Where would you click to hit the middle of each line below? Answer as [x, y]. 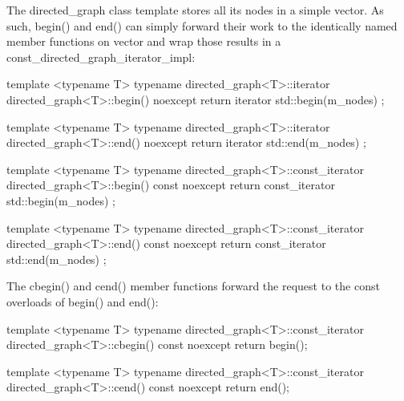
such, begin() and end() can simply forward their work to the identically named [202, 25]
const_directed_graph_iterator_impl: [101, 57]
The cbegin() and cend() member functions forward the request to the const [193, 286]
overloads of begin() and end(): [83, 301]
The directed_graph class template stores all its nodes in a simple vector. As [195, 10]
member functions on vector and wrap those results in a [144, 41]
